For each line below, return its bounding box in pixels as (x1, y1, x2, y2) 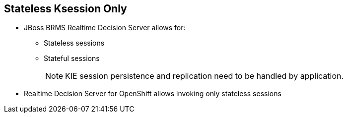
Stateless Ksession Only (4, 2, 127, 15)
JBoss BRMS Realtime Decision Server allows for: (24, 23, 186, 32)
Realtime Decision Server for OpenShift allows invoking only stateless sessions (24, 89, 281, 98)
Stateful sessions (44, 54, 100, 63)
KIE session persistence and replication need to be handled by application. (65, 71, 344, 81)
